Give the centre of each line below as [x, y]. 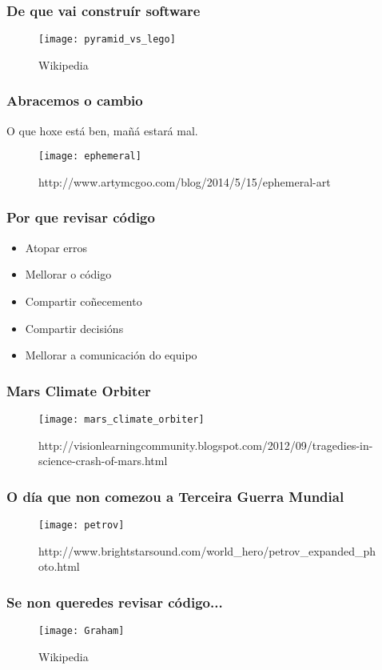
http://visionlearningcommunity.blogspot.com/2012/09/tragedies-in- [206, 445]
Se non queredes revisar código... [115, 602]
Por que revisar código [81, 217]
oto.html [59, 566]
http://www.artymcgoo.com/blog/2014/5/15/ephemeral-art [185, 181]
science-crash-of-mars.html [103, 461]
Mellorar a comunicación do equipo [111, 355]
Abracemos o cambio [75, 100]
